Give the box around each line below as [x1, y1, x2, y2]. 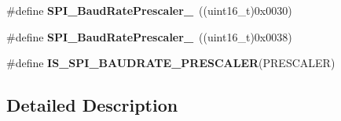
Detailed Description [6, 93, 178, 117]
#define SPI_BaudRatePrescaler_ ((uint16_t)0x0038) [6, 28, 292, 44]
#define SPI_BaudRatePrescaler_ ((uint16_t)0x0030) [6, 2, 292, 18]
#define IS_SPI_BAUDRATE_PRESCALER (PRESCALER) [6, 55, 335, 71]
